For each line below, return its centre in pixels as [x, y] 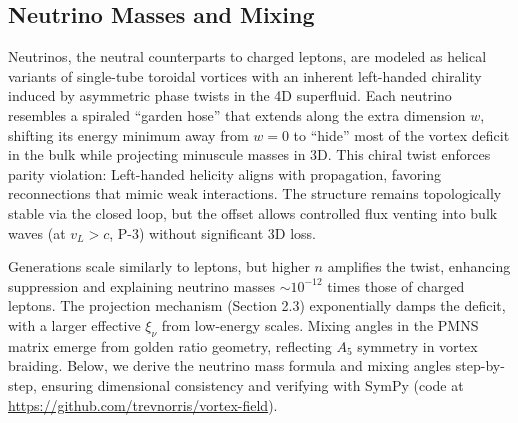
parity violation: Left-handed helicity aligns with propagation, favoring [224, 173]
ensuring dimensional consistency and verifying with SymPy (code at [252, 384]
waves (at [37, 232]
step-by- [480, 365]
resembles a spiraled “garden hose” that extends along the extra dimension [237, 114]
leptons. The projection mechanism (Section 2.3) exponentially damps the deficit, [257, 305]
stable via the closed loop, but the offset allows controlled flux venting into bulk [253, 212]
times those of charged [396, 285]
